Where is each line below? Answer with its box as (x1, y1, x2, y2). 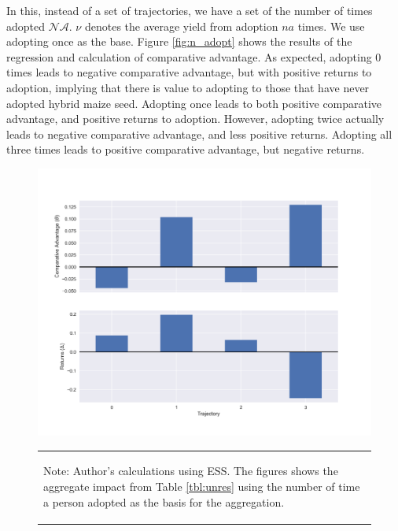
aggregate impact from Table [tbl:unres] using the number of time (43, 477, 360, 494)
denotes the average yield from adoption (84, 17, 278, 34)
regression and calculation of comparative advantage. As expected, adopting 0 (6, 48, 381, 65)
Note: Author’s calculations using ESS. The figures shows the (43, 462, 338, 479)
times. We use (297, 17, 365, 34)
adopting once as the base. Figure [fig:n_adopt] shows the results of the (6, 33, 352, 50)
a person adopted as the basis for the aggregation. (43, 493, 285, 510)
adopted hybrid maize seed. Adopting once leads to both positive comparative (6, 95, 382, 111)
